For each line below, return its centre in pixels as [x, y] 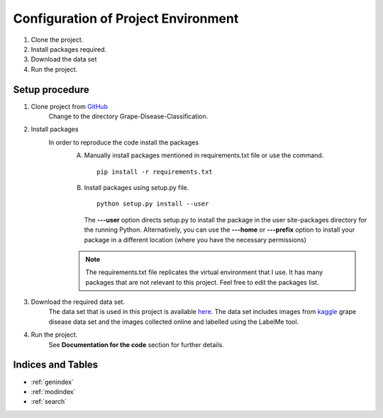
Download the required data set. [78, 302]
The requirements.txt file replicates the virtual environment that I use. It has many [204, 272]
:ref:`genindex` [52, 382]
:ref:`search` [49, 402]
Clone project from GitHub [69, 106]
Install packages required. [69, 49]
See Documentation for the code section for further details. [137, 344]
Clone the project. [57, 40]
